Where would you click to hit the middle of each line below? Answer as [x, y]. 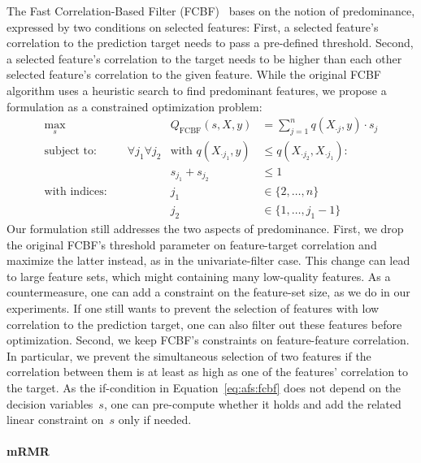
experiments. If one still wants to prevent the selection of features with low [193, 308]
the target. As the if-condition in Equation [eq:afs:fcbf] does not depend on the [204, 388]
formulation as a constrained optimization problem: [135, 106]
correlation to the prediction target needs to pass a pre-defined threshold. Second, [210, 43]
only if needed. [155, 420]
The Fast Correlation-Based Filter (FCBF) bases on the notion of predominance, [211, 11]
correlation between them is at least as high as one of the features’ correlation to [208, 372]
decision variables [50, 403]
